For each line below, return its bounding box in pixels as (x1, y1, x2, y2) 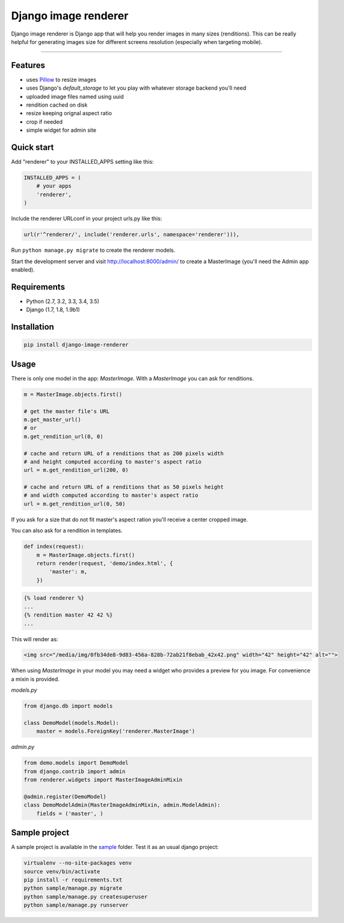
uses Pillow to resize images (26, 76, 96, 83)
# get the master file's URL (23, 408, 110, 415)
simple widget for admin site (26, 126, 96, 134)
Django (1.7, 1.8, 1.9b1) (26, 306, 81, 313)
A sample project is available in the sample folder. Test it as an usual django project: (11, 844, 219, 851)
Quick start (11, 142, 54, 152)
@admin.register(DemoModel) (23, 793, 106, 800)
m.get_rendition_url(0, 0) (23, 433, 103, 440)
